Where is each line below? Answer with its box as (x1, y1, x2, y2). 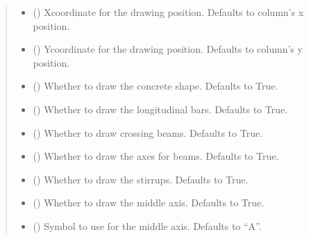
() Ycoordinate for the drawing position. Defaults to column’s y (33, 42, 303, 56)
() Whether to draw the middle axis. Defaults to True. (33, 195, 265, 210)
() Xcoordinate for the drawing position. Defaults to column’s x (33, 5, 304, 19)
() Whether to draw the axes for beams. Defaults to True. (33, 149, 279, 163)
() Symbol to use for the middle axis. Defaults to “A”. (33, 218, 262, 233)
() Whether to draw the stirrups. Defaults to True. (33, 172, 249, 186)
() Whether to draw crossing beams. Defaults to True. (33, 125, 263, 140)
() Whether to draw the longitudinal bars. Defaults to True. (33, 101, 288, 116)
